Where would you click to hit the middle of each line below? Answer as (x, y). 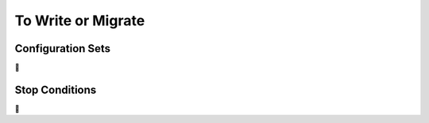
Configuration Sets (63, 48)
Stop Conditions (56, 89)
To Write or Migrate (80, 20)
